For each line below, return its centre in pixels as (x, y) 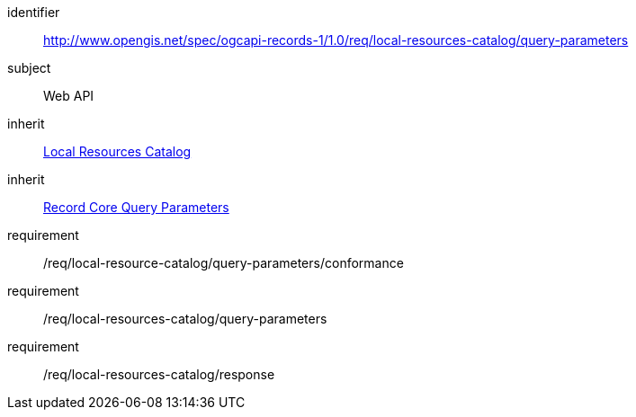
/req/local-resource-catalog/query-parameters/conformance (224, 263)
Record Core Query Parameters (136, 207)
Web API (69, 96)
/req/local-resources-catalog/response (159, 374)
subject (29, 68)
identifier (34, 12)
